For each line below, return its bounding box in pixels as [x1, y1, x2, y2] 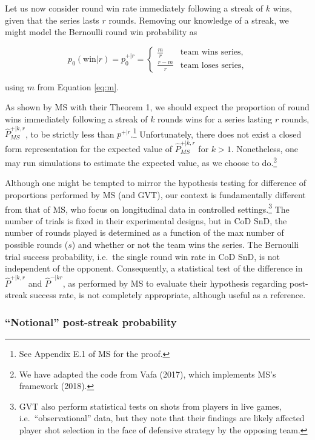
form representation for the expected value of [5, 142, 172, 155]
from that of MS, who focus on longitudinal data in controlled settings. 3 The [5, 201, 290, 215]
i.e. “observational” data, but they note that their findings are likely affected [19, 412, 305, 424]
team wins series [180, 48, 241, 57]
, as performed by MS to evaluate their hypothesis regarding [62, 276, 287, 289]
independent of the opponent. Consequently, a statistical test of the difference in [5, 262, 303, 275]
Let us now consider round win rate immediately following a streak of [5, 2, 264, 14]
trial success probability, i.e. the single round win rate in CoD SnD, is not [5, 250, 280, 262]
